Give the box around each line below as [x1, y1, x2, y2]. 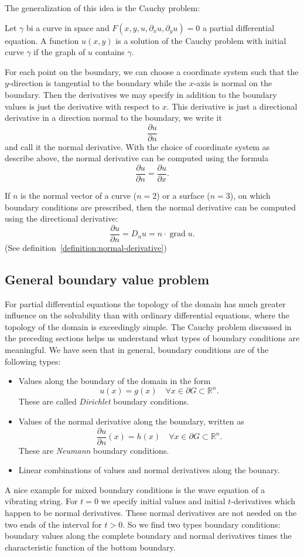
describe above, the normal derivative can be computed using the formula [5, 152, 269, 164]
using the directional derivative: [5, 212, 118, 225]
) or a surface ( [156, 189, 210, 202]
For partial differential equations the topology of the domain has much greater [5, 297, 286, 310]
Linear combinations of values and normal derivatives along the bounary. [18, 464, 280, 476]
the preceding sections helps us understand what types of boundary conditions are [5, 332, 300, 344]
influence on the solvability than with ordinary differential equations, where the [5, 309, 290, 321]
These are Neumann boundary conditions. [18, 444, 169, 456]
